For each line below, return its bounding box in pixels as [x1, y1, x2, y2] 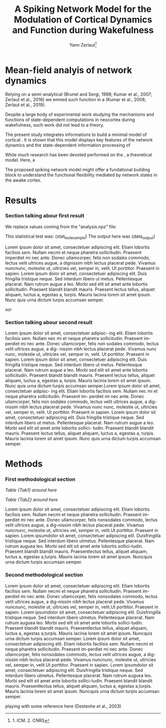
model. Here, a [5, 157, 36, 163]
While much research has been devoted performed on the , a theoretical [5, 152, 152, 158]
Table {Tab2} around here [5, 497, 58, 503]
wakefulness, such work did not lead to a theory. [5, 122, 104, 128]
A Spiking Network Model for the [14, 3, 152, 15]
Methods [5, 458, 43, 469]
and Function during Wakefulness [12, 25, 154, 36]
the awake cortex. [5, 177, 42, 183]
